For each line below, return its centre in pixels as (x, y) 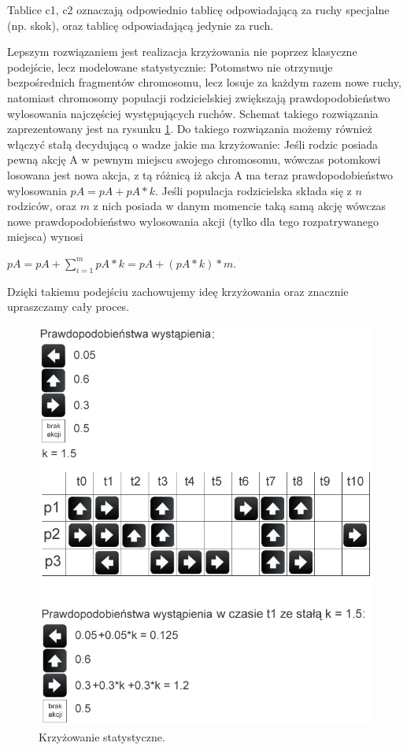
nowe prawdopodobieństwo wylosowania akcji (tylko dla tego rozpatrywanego (193, 221)
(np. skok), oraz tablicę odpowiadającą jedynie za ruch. (141, 25)
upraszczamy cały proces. (68, 307)
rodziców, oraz (42, 206)
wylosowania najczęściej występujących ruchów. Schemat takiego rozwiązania (193, 113)
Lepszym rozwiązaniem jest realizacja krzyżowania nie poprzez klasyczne (182, 52)
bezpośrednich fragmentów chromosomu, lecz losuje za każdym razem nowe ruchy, (204, 82)
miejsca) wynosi (45, 236)
